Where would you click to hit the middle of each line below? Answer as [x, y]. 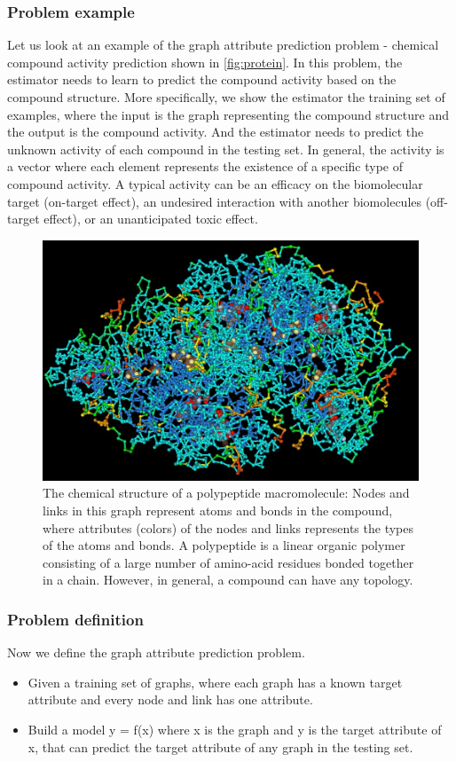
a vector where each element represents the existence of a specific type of [205, 166]
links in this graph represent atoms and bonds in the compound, [218, 510]
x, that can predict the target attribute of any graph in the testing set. [220, 746]
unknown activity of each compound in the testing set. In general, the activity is [226, 149]
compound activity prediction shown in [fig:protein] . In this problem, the [205, 62]
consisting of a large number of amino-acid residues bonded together [228, 562]
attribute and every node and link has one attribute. [170, 699]
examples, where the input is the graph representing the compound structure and [228, 114]
